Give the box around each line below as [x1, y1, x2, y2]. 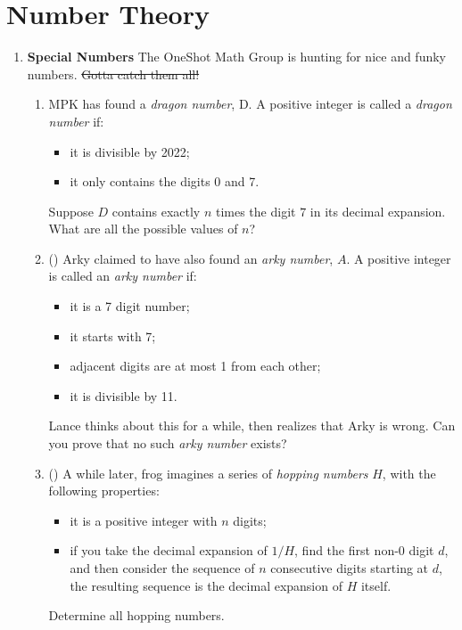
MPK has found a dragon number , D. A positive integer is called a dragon [48, 94, 452, 113]
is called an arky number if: [48, 266, 197, 285]
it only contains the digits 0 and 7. [70, 172, 260, 191]
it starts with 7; [70, 326, 156, 345]
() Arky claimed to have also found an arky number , [48, 249, 334, 267]
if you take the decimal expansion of [70, 541, 268, 560]
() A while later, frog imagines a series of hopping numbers [48, 463, 368, 482]
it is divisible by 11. [70, 386, 177, 405]
